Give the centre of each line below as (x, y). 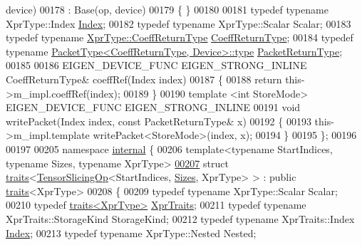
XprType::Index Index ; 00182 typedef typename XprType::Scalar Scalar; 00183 (179, 23)
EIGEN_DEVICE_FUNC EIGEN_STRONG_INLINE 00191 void (153, 107)
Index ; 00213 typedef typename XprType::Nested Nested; (131, 233)
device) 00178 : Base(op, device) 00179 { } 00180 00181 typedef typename (167, 9)
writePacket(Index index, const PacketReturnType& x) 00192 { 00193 (159, 121)
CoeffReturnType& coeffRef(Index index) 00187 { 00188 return (144, 79)
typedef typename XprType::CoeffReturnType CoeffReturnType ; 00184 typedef (180, 37)
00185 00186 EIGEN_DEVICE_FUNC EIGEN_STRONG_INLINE (156, 65)
